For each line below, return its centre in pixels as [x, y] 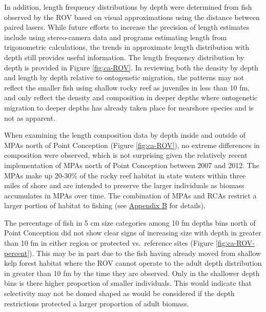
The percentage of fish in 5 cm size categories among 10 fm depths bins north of [130, 222]
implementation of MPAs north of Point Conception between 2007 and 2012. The [132, 165]
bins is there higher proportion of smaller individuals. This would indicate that [128, 283]
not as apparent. [30, 117]
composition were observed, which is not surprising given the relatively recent [126, 155]
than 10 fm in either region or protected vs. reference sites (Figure [109, 243]
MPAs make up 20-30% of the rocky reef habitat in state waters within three [125, 175]
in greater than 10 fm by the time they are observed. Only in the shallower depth [132, 273]
